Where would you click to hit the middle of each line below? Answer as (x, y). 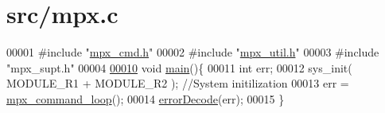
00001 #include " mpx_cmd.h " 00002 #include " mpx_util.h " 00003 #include (193, 52)
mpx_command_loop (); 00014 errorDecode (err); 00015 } (146, 98)
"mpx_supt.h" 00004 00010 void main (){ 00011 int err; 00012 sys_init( (179, 67)
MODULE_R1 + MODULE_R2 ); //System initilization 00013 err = (178, 83)
